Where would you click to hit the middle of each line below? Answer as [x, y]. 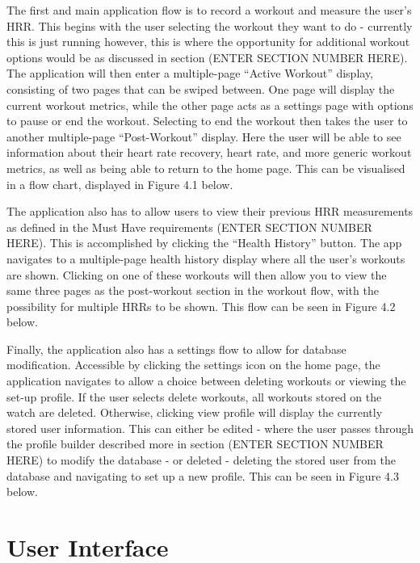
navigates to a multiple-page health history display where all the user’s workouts [206, 258]
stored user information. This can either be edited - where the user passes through [210, 428]
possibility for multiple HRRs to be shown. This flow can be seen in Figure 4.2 [201, 306]
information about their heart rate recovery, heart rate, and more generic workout [209, 152]
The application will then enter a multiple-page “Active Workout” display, [190, 73]
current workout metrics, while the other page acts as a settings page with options [210, 105]
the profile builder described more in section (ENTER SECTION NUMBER [195, 444]
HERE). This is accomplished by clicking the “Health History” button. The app [204, 243]
